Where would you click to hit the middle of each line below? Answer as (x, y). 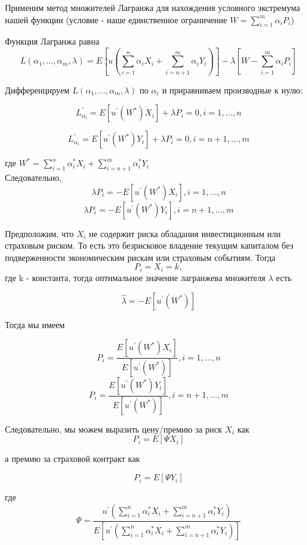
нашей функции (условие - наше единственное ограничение (116, 19)
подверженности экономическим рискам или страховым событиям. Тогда (140, 257)
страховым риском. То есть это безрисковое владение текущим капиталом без (149, 245)
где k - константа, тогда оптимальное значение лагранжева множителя (135, 277)
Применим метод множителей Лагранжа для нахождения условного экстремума (153, 7)
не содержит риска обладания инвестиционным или (185, 233)
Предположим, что (39, 233)
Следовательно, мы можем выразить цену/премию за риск (114, 429)
